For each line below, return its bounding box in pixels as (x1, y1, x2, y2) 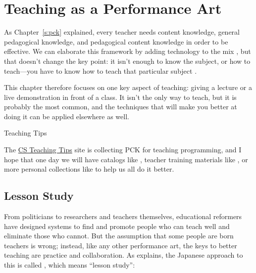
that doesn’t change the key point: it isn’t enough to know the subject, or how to (4, 55, 251, 66)
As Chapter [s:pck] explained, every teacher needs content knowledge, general (4, 27, 240, 37)
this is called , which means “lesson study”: (4, 260, 135, 270)
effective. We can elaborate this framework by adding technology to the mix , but (4, 46, 251, 56)
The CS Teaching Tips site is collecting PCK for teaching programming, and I (4, 144, 242, 155)
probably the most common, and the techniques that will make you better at (4, 101, 237, 112)
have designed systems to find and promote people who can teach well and (4, 221, 230, 231)
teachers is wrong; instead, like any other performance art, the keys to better (4, 240, 237, 250)
